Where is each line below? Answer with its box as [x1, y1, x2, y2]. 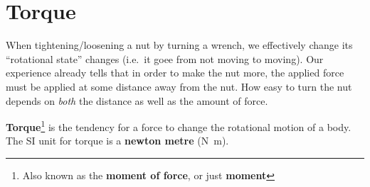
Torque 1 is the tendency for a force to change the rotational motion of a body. [6, 118, 351, 134]
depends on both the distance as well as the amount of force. [6, 93, 268, 108]
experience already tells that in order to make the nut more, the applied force [6, 65, 344, 80]
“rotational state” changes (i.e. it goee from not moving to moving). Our [6, 51, 324, 66]
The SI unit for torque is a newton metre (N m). [6, 133, 229, 148]
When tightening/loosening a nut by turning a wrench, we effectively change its [6, 38, 353, 52]
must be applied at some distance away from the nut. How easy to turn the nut [6, 79, 352, 93]
